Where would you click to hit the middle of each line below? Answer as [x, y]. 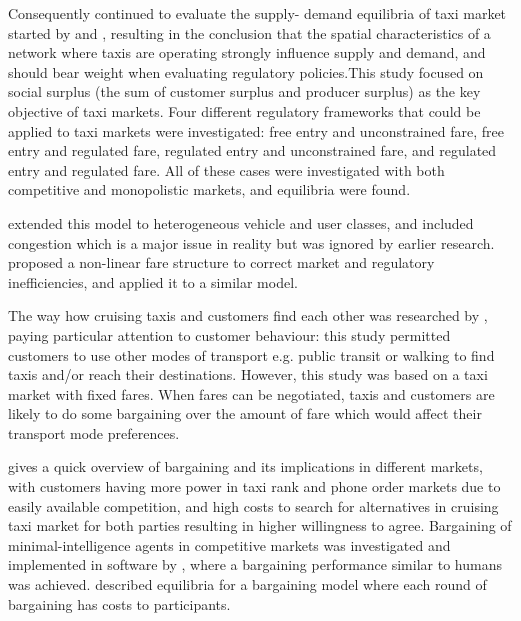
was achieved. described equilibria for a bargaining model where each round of [247, 584]
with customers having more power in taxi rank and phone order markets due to [254, 486]
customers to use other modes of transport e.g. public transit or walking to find [251, 354]
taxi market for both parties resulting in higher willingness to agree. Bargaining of [260, 525]
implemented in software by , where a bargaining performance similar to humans [255, 564]
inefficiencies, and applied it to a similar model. [153, 281]
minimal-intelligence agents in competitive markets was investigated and [229, 544]
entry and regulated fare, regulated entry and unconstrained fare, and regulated [252, 150]
